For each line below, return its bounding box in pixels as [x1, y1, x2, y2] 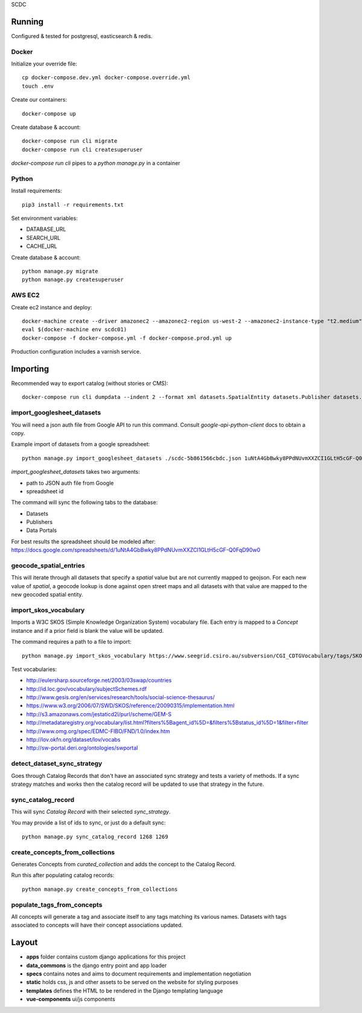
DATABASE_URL [26, 225, 66, 233]
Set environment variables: [11, 215, 78, 222]
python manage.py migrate [22, 268, 99, 275]
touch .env [22, 82, 54, 89]
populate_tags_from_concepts [11, 901, 103, 909]
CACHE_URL [26, 242, 57, 250]
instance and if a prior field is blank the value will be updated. [11, 627, 164, 634]
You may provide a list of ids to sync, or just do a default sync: [11, 819, 166, 826]
